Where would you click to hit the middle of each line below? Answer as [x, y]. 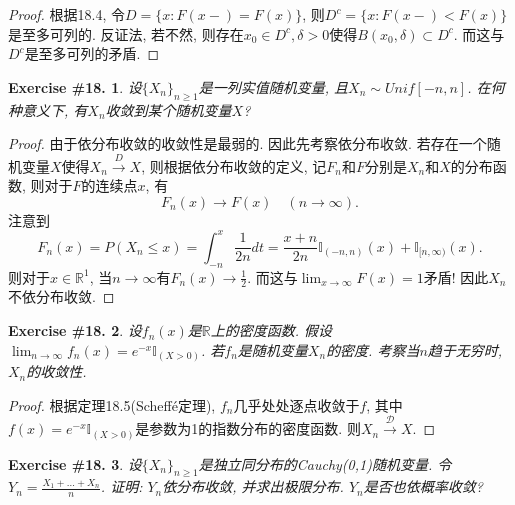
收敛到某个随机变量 [168, 109]
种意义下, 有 [48, 109]
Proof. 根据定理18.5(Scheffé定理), [112, 404]
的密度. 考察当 [373, 349]
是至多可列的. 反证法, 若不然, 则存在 [126, 33]
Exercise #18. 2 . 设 [75, 330]
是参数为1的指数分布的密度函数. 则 [248, 428]
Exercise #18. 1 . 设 [75, 86]
